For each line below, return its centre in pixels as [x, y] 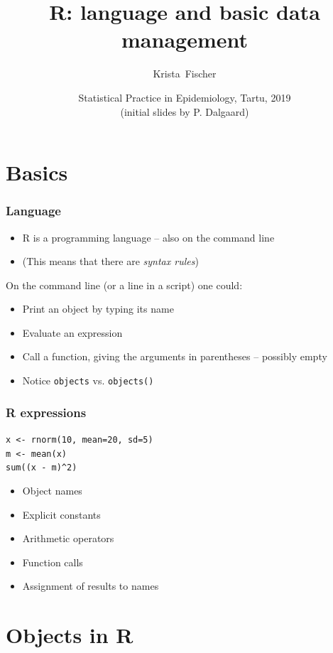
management [185, 39]
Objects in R [70, 635]
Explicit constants [61, 514]
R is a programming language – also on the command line [148, 237]
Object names [52, 490]
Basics [37, 172]
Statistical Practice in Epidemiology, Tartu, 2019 [185, 97]
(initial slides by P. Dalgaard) [185, 111]
